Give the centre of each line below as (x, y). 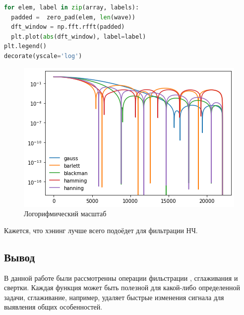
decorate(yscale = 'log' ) (43, 56)
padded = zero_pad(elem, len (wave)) (73, 17)
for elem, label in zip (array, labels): (72, 7)
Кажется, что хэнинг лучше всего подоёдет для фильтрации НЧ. (101, 230)
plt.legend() (25, 46)
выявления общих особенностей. (53, 307)
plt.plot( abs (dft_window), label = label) (79, 36)
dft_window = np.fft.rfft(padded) (68, 27)
